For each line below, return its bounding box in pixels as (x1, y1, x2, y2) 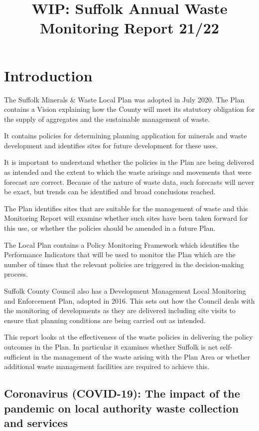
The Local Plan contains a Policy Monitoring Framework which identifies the (4, 239, 240, 250)
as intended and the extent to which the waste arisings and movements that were (4, 167, 252, 177)
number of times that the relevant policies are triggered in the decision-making (4, 259, 244, 269)
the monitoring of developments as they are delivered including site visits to (4, 305, 236, 316)
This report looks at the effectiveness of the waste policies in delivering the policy (4, 332, 253, 342)
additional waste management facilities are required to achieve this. (4, 361, 210, 372)
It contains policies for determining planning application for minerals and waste (4, 130, 247, 141)
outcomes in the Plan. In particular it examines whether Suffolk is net (4, 341, 218, 352)
